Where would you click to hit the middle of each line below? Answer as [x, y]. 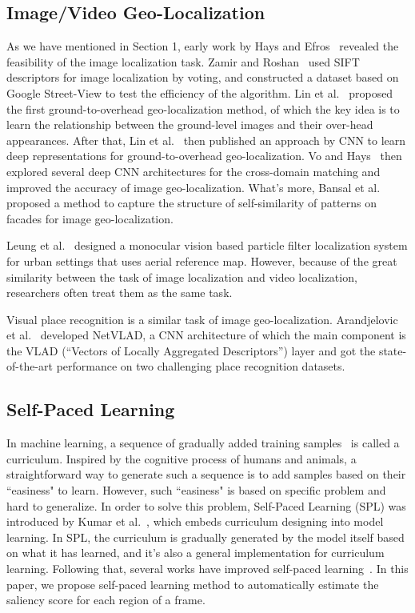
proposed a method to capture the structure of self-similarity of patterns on [192, 203]
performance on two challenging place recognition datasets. [201, 366]
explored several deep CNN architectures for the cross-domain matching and [194, 171]
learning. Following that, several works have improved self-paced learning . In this [207, 569]
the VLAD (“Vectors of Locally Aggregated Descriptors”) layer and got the [191, 350]
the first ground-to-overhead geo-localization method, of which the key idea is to [203, 108]
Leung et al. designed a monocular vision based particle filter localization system [207, 245]
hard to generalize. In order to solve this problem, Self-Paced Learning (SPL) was [206, 505]
